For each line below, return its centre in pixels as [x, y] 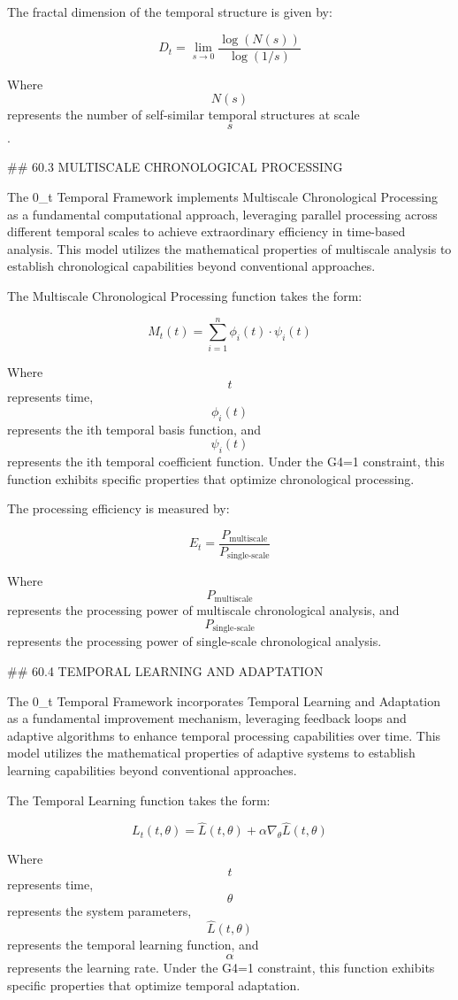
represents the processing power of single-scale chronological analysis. [195, 641]
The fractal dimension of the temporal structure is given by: [170, 12]
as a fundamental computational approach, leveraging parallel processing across [222, 214]
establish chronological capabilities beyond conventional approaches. [191, 266]
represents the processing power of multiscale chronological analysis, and [203, 610]
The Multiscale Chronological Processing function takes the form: [185, 296]
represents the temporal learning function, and [133, 945]
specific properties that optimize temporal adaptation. [154, 985]
